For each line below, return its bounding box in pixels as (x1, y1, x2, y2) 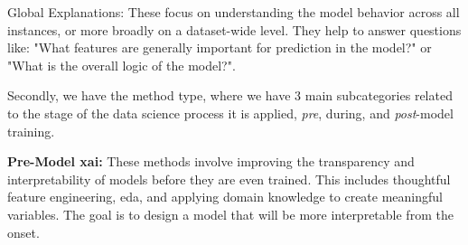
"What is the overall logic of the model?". (7, 55, 236, 74)
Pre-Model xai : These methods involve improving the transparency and (7, 152, 415, 171)
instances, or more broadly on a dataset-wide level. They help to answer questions (7, 20, 462, 39)
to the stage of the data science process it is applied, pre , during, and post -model (7, 103, 454, 122)
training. (7, 121, 55, 140)
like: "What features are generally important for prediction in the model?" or (7, 38, 432, 57)
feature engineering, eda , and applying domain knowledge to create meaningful (7, 187, 443, 206)
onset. (7, 222, 40, 241)
